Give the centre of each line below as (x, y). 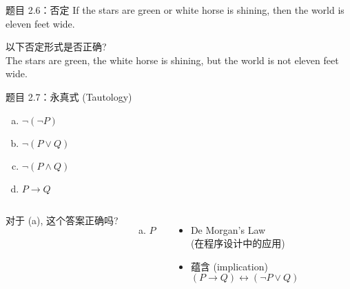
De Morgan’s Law (228, 229)
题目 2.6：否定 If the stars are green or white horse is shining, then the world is (175, 10)
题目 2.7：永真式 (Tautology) (69, 96)
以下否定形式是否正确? (56, 47)
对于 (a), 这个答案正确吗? (62, 220)
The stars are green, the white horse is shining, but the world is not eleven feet (172, 60)
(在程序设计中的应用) (238, 243)
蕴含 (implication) (229, 266)
